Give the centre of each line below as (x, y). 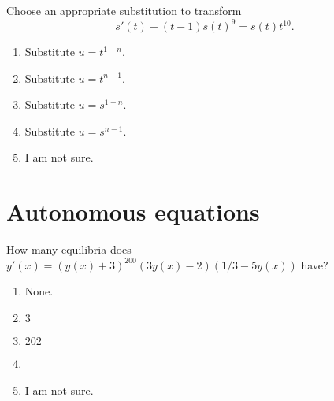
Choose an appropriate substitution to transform (124, 10)
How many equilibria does (69, 249)
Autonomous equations (133, 212)
